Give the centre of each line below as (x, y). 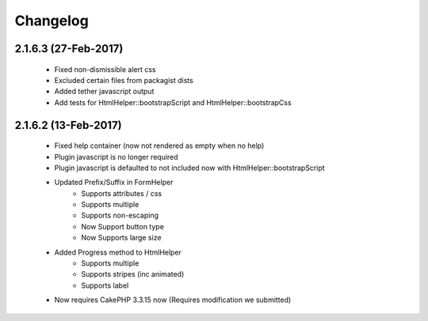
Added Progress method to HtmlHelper (118, 252)
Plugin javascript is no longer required (116, 157)
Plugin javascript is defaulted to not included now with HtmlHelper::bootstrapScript (189, 168)
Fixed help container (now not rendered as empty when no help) (159, 145)
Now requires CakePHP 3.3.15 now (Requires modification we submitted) (173, 300)
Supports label (105, 285)
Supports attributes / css (122, 193)
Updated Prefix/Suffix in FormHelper (114, 183)
